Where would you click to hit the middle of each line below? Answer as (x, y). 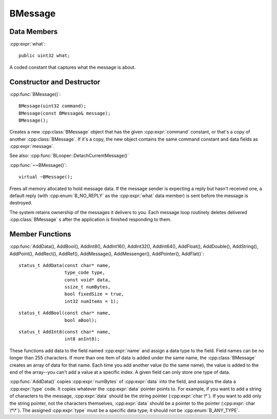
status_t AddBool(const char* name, (65, 313)
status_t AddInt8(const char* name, (65, 332)
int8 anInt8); (82, 339)
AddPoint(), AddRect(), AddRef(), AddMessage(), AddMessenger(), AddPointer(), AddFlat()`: (107, 254)
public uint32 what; (44, 56)
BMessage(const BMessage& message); (65, 113)
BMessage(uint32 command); (53, 106)
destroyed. (21, 203)
